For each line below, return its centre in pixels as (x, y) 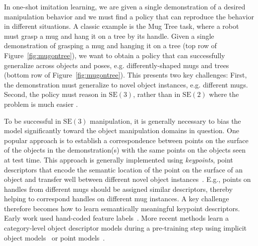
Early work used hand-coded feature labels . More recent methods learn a (116, 218)
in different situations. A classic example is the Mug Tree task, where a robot (122, 26)
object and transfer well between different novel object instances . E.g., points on (128, 179)
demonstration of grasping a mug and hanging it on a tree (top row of (110, 45)
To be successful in (32, 121)
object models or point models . (55, 237)
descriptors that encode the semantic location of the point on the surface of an (124, 169)
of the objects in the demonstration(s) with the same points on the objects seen (125, 150)
